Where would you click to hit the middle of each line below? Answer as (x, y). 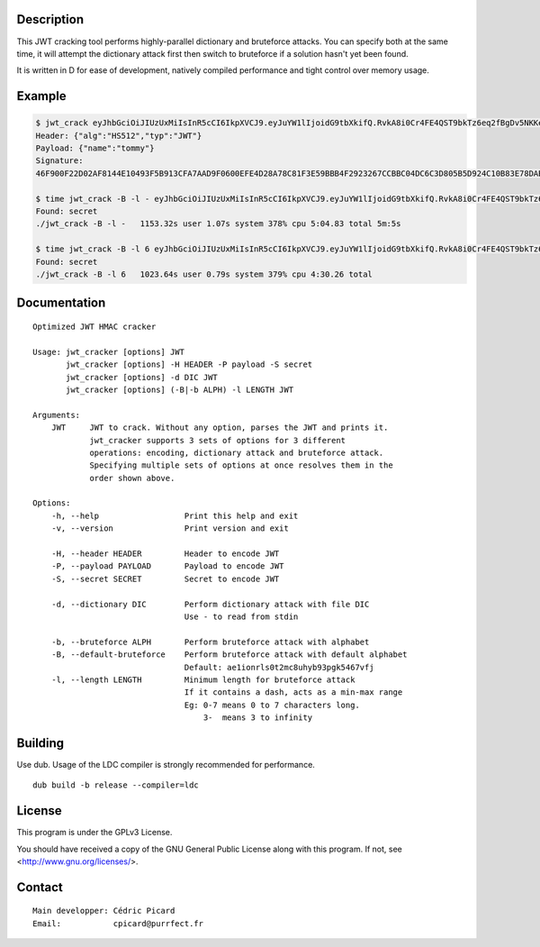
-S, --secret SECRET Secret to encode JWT (165, 578)
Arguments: (57, 415)
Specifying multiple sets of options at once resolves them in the (241, 465)
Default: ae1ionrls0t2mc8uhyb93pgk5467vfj (279, 667)
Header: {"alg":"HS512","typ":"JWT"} (119, 136)
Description (50, 19)
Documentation (61, 303)
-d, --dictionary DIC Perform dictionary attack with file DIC (210, 604)
